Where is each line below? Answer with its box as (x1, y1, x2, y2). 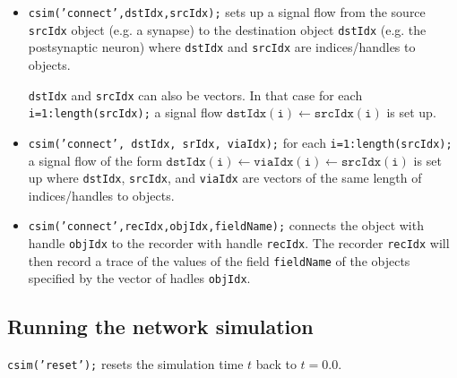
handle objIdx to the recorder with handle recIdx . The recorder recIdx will (28, 234, 450, 253)
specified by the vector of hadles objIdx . (28, 269, 251, 288)
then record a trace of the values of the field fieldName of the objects (28, 251, 410, 270)
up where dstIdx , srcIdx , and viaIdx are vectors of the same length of (28, 168, 422, 187)
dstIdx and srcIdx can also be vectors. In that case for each (28, 85, 363, 104)
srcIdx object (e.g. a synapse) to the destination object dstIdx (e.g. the (28, 20, 427, 39)
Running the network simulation (7, 313, 314, 340)
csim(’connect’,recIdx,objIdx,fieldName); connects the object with (28, 216, 424, 235)
